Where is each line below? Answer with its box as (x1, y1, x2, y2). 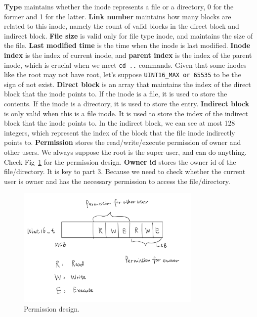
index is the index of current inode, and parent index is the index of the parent (4, 49, 252, 60)
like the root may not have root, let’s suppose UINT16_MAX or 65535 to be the (4, 69, 241, 80)
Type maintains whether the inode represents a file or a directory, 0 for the (4, 1, 234, 11)
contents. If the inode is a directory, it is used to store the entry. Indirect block (4, 98, 250, 109)
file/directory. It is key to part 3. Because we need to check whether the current (4, 166, 246, 177)
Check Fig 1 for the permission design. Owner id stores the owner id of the (4, 156, 236, 167)
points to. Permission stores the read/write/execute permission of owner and (4, 137, 241, 147)
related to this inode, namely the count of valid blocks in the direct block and (4, 21, 239, 31)
